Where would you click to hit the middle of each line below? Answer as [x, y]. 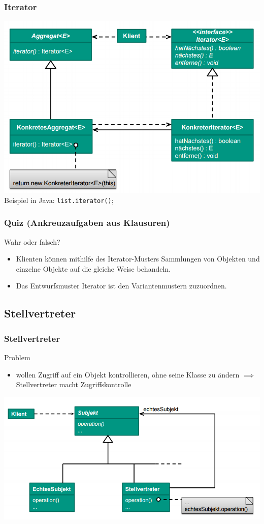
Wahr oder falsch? [32, 241]
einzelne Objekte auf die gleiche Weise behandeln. [93, 268]
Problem [17, 357]
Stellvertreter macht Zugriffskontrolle [74, 384]
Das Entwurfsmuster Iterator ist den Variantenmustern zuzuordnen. [121, 286]
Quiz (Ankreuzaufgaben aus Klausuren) [87, 223]
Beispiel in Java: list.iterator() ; [59, 200]
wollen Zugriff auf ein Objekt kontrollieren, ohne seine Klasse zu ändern [128, 374]
